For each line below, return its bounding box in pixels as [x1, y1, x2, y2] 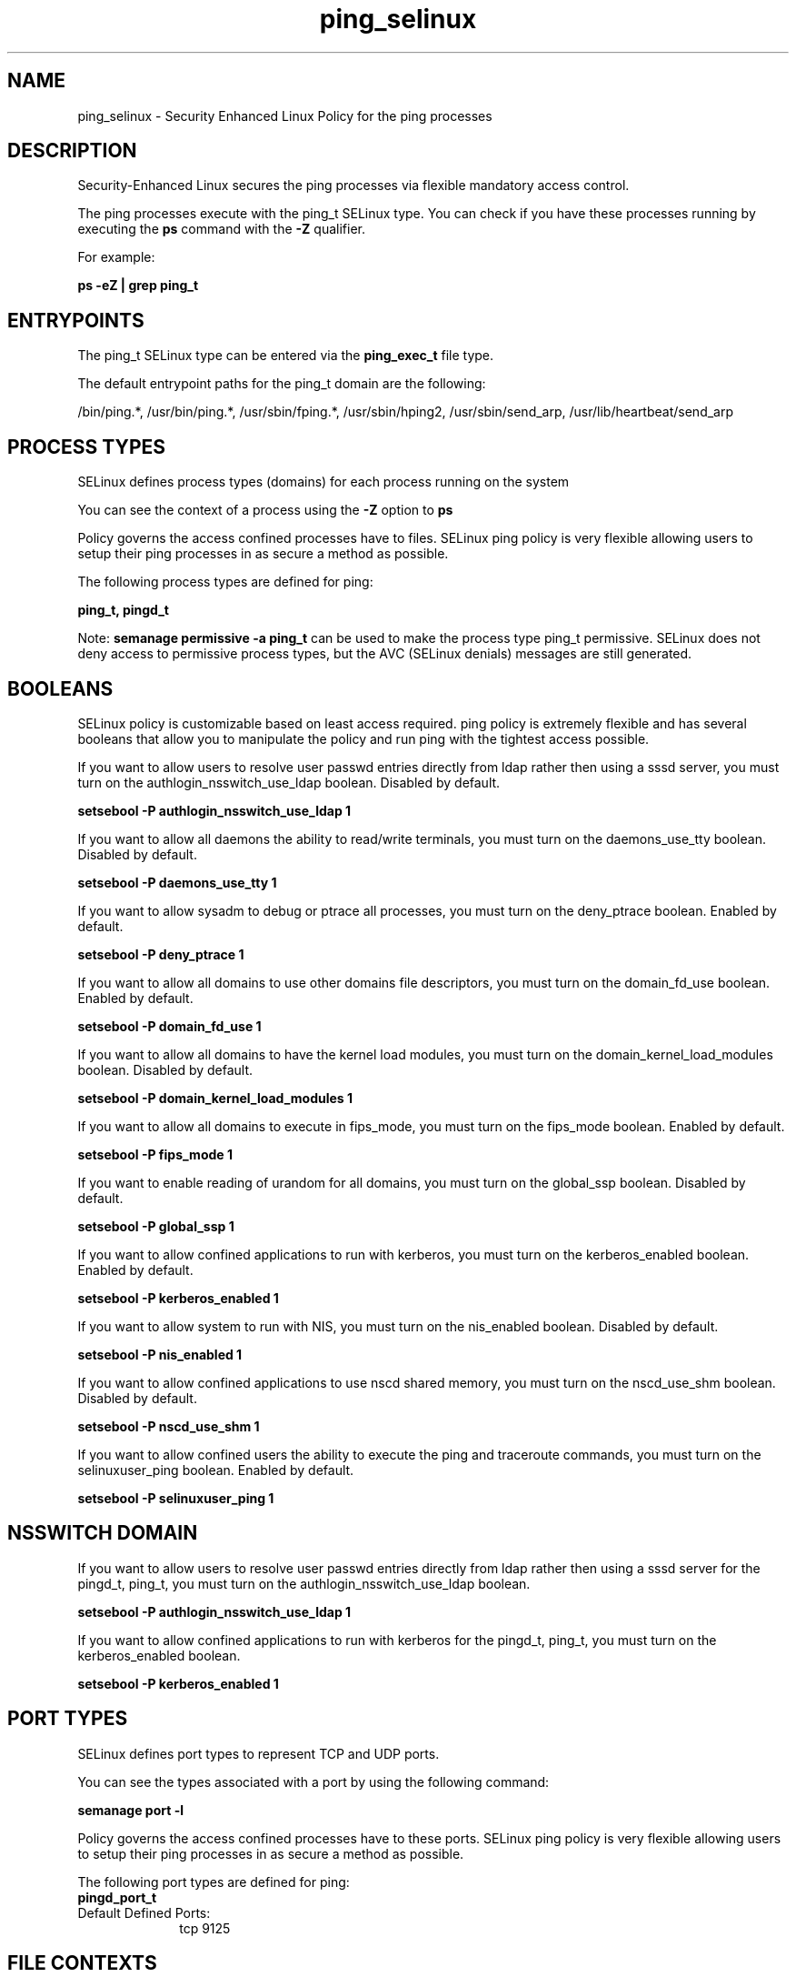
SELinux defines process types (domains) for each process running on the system [77, 474, 570, 490]
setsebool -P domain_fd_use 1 [77, 1018, 262, 1034]
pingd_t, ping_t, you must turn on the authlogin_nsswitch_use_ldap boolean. [77, 1575, 531, 1591]
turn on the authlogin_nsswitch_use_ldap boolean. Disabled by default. [77, 774, 501, 790]
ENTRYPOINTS [7, 308, 144, 332]
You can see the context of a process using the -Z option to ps [77, 502, 453, 518]
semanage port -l [77, 1801, 184, 1818]
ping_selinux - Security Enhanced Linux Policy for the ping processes [77, 107, 493, 124]
